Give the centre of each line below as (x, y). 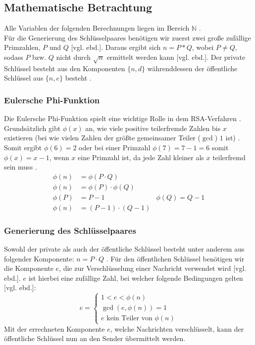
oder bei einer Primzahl (115, 147)
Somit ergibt (23, 147)
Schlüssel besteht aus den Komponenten (65, 68)
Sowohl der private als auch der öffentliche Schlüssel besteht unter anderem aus (124, 249)
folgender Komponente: (39, 258)
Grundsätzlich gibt (32, 128)
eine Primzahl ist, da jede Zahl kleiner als (141, 157)
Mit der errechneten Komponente (54, 328)
